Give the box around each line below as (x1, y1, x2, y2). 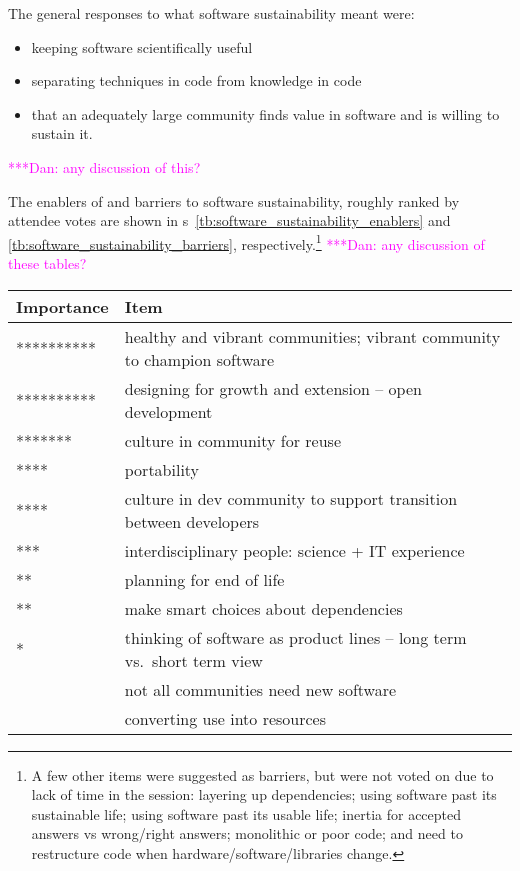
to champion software (124, 347, 275, 371)
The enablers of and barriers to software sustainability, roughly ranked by (8, 190, 460, 211)
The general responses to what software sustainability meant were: (8, 3, 415, 23)
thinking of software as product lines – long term (124, 625, 467, 649)
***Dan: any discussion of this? (8, 156, 201, 177)
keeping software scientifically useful (31, 36, 253, 57)
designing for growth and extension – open (124, 376, 422, 400)
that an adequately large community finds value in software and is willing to (31, 103, 500, 124)
